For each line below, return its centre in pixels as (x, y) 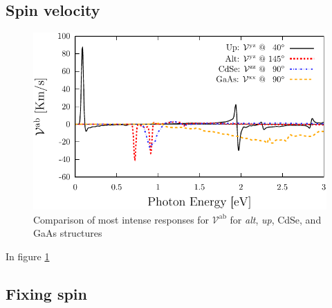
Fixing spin (46, 293)
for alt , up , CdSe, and (276, 219)
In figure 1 (28, 256)
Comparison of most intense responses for (121, 219)
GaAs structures (68, 233)
